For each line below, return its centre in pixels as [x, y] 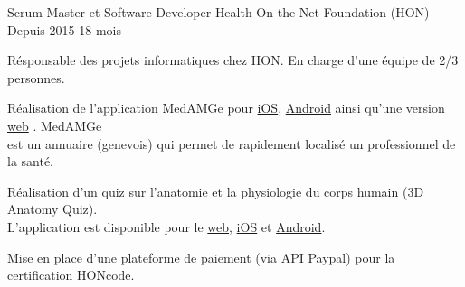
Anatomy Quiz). [52, 209]
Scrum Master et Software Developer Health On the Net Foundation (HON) [218, 12]
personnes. [36, 77]
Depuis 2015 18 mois [64, 29]
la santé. [31, 161]
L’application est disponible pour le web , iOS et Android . [166, 226]
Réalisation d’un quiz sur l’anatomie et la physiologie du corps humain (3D [216, 191]
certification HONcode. [71, 275]
